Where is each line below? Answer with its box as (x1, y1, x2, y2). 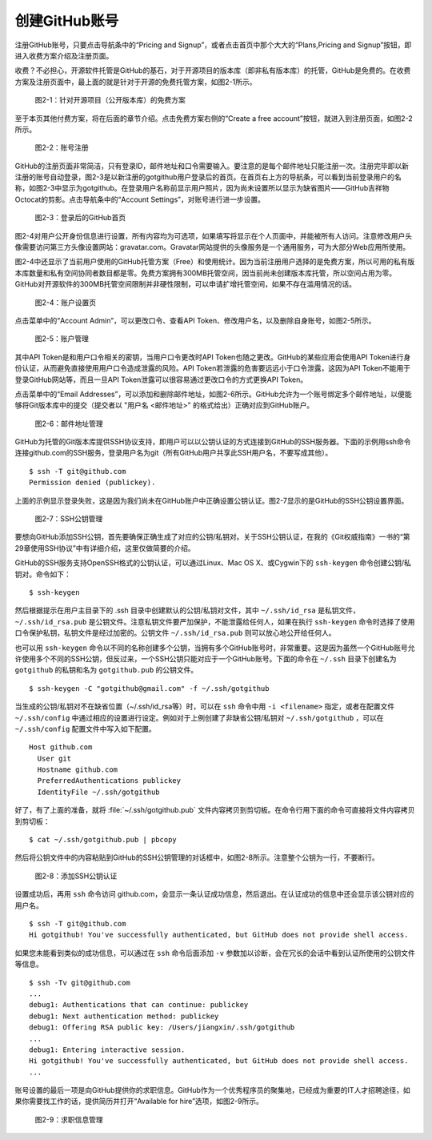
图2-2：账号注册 (34, 142, 90, 152)
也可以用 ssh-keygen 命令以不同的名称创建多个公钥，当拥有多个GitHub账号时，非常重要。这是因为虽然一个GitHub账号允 (14, 643, 415, 652)
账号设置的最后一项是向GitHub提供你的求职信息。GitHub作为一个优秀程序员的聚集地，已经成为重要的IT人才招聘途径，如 (14, 1086, 411, 1095)
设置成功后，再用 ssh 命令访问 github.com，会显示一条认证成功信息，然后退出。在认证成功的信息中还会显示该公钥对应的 (14, 889, 414, 899)
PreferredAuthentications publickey (37, 777, 182, 785)
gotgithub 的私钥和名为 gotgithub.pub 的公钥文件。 (14, 665, 198, 675)
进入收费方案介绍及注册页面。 (14, 50, 114, 60)
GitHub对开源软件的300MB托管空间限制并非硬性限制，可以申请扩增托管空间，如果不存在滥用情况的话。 (14, 279, 356, 289)
